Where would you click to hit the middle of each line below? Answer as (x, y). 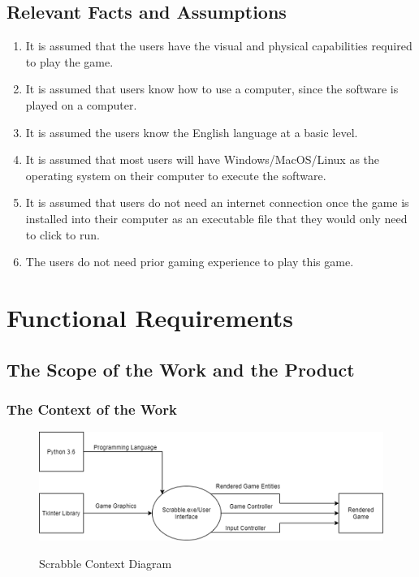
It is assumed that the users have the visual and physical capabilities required (219, 46)
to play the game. (69, 61)
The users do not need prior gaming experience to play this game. (190, 262)
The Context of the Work (92, 409)
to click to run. (63, 234)
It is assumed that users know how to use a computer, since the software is (212, 89)
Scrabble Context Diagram (106, 563)
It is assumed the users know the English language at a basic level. (192, 132)
